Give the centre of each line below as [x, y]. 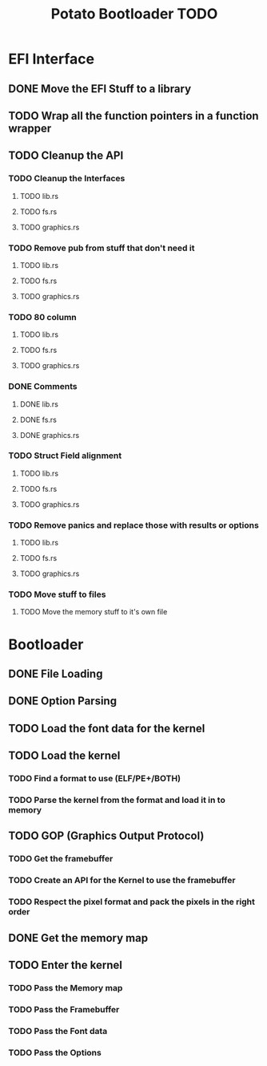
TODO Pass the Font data [58, 1031]
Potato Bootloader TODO [134, 14]
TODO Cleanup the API [66, 156]
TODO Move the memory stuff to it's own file [94, 612]
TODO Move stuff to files [57, 594]
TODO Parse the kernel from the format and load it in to [117, 801]
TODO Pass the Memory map [66, 987]
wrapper [30, 128]
